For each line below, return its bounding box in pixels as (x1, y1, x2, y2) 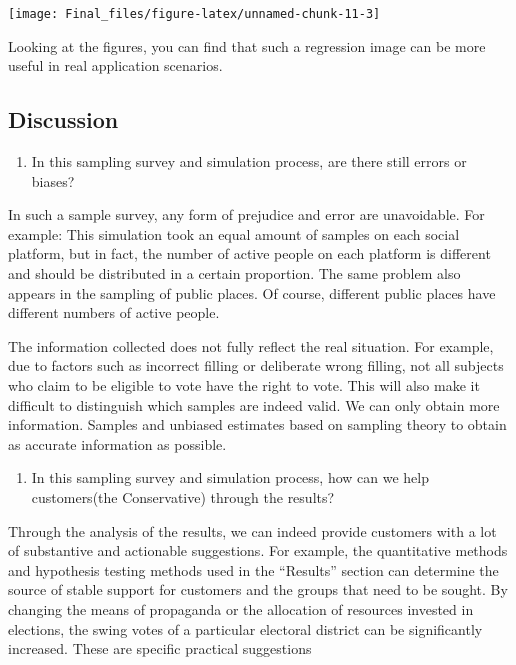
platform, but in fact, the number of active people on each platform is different (8, 243, 491, 264)
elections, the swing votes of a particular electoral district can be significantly (8, 618, 483, 639)
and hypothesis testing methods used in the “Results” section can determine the (8, 559, 499, 580)
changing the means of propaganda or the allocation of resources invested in (8, 598, 474, 619)
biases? (31, 170, 75, 191)
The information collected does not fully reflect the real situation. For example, (8, 335, 494, 356)
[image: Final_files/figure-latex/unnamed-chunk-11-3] (8, 7, 381, 21)
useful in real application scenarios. (8, 55, 223, 76)
